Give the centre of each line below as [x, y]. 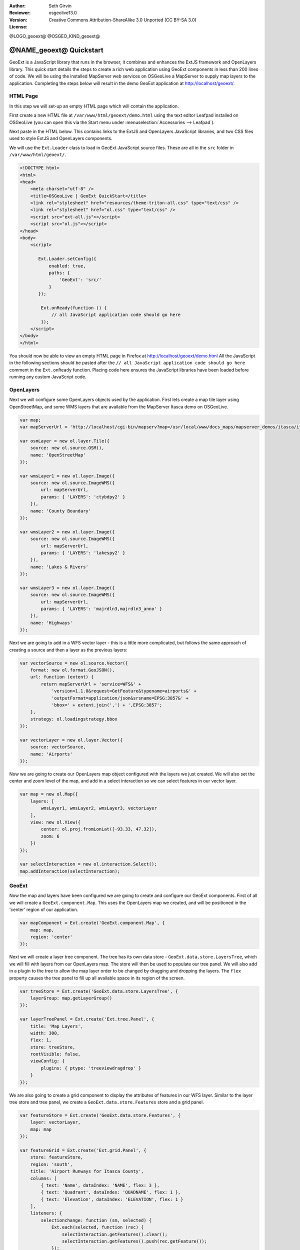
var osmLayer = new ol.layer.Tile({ [65, 441]
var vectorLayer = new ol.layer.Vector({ [71, 740]
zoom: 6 [50, 836]
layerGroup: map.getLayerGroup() [71, 998]
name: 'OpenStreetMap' [58, 455]
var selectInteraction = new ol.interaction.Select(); [88, 864]
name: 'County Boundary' [61, 511]
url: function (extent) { [62, 677]
